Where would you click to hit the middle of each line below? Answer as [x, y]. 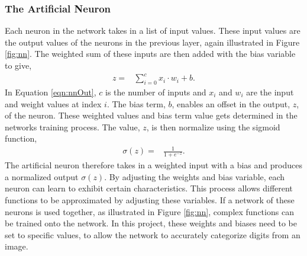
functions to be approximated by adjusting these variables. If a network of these [150, 200]
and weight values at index [53, 103]
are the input [270, 92]
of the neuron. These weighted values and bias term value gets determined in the [151, 115]
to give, [18, 65]
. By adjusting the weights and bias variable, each [195, 176]
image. [17, 246]
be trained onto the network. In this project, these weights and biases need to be [151, 223]
